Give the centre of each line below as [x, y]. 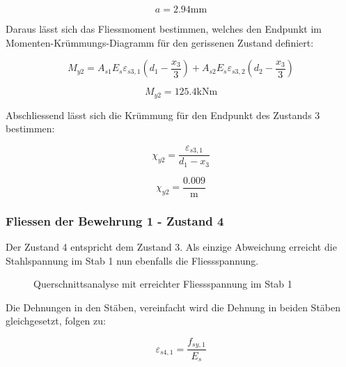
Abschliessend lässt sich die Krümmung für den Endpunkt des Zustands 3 [163, 115]
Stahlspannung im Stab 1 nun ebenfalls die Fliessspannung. [132, 260]
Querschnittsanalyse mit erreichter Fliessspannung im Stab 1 [163, 284]
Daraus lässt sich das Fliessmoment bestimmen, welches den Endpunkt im [164, 29]
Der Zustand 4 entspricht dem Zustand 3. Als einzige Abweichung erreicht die [171, 247]
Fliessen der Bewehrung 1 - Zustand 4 [115, 220]
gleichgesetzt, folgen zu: [56, 321]
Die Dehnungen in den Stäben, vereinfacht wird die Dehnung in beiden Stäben [173, 307]
